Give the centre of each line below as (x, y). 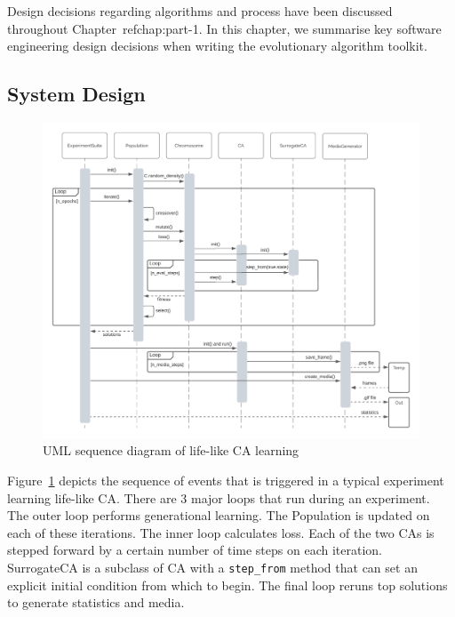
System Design (76, 94)
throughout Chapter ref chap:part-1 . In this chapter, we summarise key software (224, 28)
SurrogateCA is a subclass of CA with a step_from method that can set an (212, 567)
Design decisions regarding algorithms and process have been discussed (200, 11)
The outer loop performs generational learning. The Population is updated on (219, 515)
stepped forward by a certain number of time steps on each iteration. (195, 550)
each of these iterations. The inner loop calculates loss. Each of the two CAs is (221, 532)
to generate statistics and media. (96, 602)
